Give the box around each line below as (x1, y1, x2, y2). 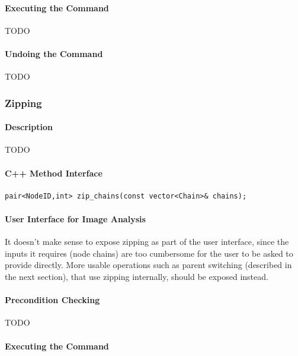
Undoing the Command (5, 47, 103, 59)
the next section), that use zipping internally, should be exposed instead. (5, 270, 268, 282)
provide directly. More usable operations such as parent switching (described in (5, 259, 292, 271)
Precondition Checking (5, 294, 100, 306)
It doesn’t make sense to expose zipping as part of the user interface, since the (5, 235, 289, 248)
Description (5, 121, 53, 133)
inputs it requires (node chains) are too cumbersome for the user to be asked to (5, 247, 293, 259)
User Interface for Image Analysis (5, 213, 146, 225)
